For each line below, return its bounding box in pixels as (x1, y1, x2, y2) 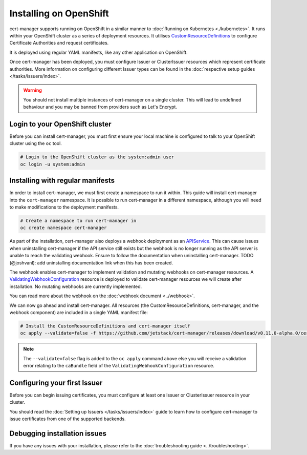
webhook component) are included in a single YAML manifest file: (9, 309, 148, 315)
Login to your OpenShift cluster (9, 119, 112, 128)
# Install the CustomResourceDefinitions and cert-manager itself (20, 323, 190, 329)
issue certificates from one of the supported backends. (9, 416, 126, 422)
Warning (23, 87, 42, 93)
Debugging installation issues (9, 429, 107, 438)
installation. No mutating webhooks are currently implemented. (9, 283, 142, 289)
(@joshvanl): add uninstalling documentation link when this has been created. (9, 259, 173, 266)
